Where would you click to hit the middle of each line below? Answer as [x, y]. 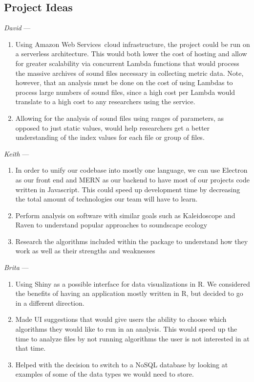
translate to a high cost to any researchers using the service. [105, 101]
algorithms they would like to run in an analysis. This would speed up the [126, 329]
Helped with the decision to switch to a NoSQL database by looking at [122, 364]
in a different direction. [50, 303]
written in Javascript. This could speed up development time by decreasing [128, 189]
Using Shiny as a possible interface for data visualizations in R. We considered [133, 283]
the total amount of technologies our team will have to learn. [106, 199]
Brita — [16, 267]
